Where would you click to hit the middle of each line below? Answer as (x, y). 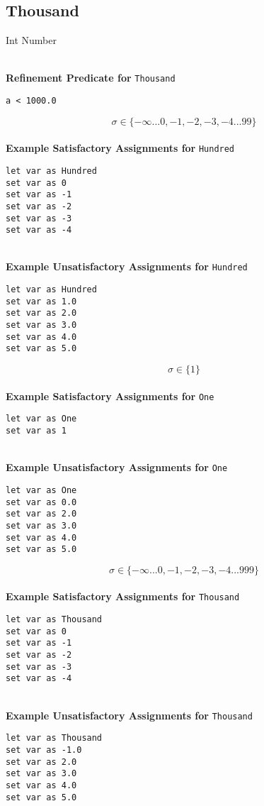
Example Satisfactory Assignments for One (110, 396)
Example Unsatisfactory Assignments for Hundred (127, 266)
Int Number (31, 40)
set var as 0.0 (41, 502)
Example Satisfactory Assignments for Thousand (123, 596)
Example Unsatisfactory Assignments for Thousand (129, 715)
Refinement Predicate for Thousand (91, 78)
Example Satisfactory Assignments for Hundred (120, 148)
